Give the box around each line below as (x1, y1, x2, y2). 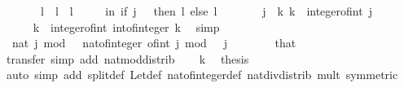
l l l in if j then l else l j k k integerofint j (40, 2, 372, 19)
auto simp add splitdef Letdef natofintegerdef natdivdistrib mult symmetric (6, 66, 398, 83)
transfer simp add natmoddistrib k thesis (6, 50, 249, 67)
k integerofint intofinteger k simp (33, 18, 220, 35)
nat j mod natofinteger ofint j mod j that (11, 34, 296, 51)
